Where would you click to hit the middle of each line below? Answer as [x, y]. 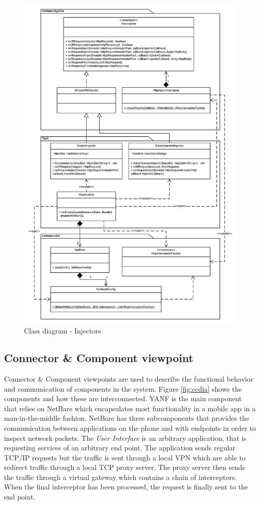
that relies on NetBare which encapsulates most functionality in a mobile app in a [130, 408]
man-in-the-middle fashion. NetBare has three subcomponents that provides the [127, 418]
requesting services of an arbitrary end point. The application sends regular [120, 448]
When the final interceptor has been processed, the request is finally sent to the [126, 487]
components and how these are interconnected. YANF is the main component [123, 398]
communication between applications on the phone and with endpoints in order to [130, 428]
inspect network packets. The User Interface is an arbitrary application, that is [125, 438]
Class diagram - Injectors [63, 331]
